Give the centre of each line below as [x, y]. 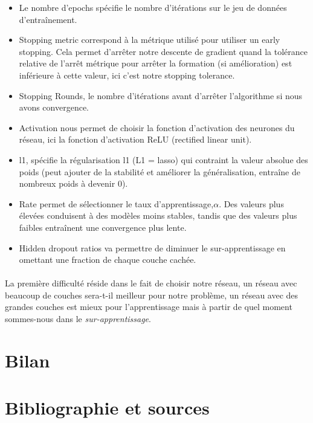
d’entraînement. [48, 19]
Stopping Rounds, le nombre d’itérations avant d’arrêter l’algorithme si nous [161, 95]
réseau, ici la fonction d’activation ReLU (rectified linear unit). [135, 139]
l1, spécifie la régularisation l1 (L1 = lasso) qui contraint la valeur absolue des [163, 159]
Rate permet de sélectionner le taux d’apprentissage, [116, 203]
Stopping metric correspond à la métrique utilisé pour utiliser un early [150, 40]
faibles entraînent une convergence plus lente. [103, 227]
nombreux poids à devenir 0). [73, 183]
